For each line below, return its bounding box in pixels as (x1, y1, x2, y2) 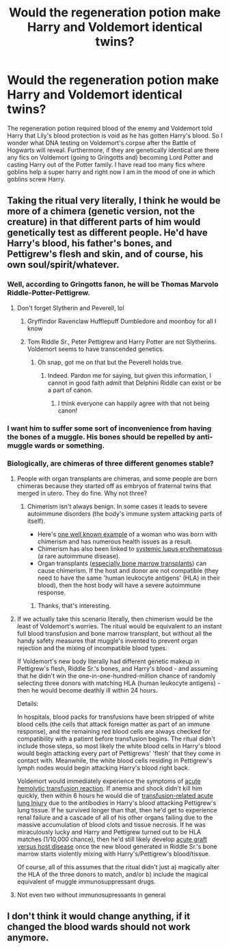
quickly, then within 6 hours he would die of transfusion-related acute (16, 791, 213, 799)
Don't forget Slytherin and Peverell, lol (16, 303, 124, 312)
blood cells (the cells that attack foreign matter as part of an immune (16, 720, 211, 728)
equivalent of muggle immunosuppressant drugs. (16, 877, 156, 886)
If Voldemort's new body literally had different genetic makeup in (16, 657, 200, 665)
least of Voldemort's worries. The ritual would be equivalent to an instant (16, 621, 222, 630)
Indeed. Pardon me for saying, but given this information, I (47, 371, 212, 379)
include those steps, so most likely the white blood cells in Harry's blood (16, 741, 221, 750)
